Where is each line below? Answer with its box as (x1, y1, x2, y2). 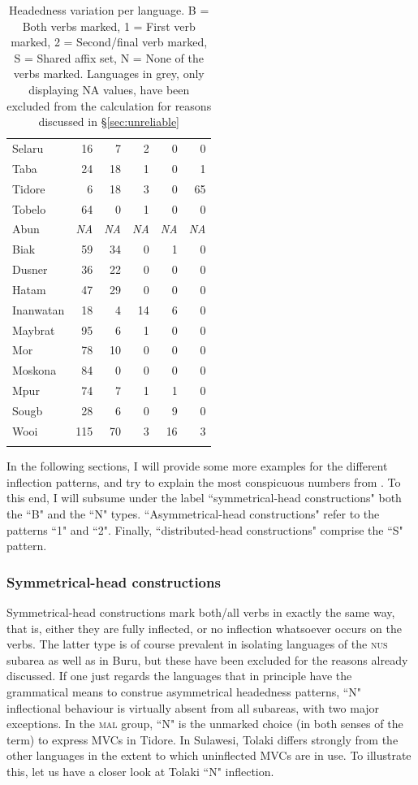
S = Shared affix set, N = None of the (14, 49, 204, 66)
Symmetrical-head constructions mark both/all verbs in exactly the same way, (6, 603, 395, 620)
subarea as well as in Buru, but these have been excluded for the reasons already (6, 651, 408, 668)
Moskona (12, 362, 57, 379)
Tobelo (12, 200, 46, 217)
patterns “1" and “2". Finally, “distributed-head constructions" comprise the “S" (6, 521, 403, 538)
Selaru (12, 140, 44, 156)
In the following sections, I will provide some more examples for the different (6, 458, 388, 475)
